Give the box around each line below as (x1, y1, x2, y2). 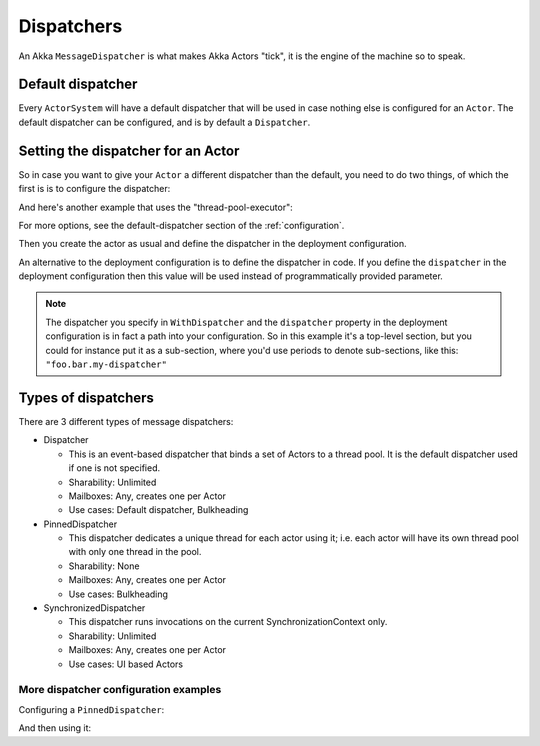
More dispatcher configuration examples (18, 683, 222, 697)
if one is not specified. (68, 462, 161, 474)
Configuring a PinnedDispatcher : (18, 703, 165, 715)
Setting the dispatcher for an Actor (18, 142, 240, 159)
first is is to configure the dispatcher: (18, 183, 171, 195)
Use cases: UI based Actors (68, 658, 184, 670)
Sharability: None (68, 560, 140, 572)
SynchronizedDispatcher (43, 602, 146, 614)
